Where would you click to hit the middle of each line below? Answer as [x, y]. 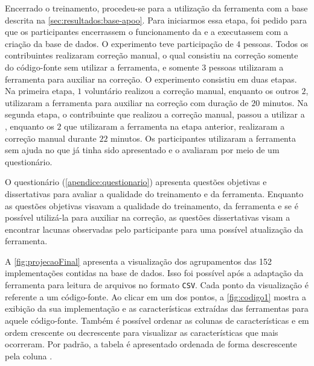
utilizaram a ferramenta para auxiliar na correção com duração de [127, 102]
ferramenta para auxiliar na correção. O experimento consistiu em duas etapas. [151, 79]
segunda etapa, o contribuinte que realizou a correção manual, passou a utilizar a [155, 114]
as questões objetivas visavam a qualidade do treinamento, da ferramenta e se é [152, 205]
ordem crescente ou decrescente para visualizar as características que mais [142, 332]
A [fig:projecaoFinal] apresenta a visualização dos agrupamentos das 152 [139, 261]
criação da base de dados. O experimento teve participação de [119, 43]
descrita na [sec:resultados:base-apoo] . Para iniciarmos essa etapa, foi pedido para [156, 20]
